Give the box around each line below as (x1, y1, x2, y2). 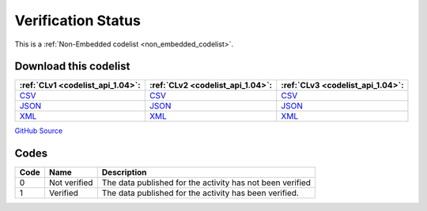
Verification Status (14, 12, 142, 29)
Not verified (48, 177, 93, 188)
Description (101, 167, 147, 178)
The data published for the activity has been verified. (101, 187, 300, 198)
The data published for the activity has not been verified (101, 177, 312, 188)
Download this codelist (14, 60, 130, 73)
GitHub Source (14, 126, 63, 135)
